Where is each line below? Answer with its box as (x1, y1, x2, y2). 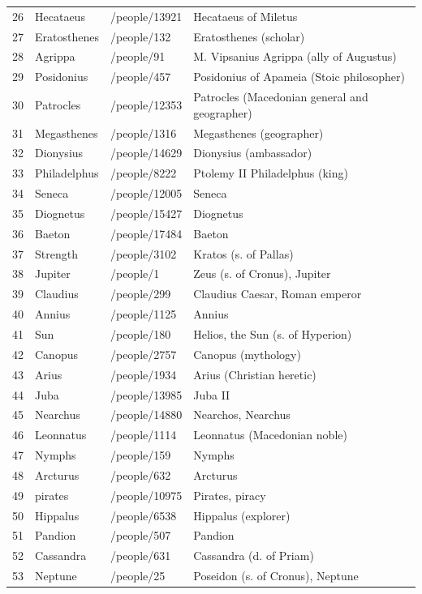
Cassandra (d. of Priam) (193, 547, 314, 564)
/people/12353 (110, 96, 183, 113)
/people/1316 (110, 124, 177, 141)
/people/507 (110, 527, 171, 544)
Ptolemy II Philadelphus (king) (193, 165, 348, 182)
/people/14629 (110, 144, 183, 161)
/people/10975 (110, 486, 183, 503)
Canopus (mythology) (193, 345, 301, 362)
